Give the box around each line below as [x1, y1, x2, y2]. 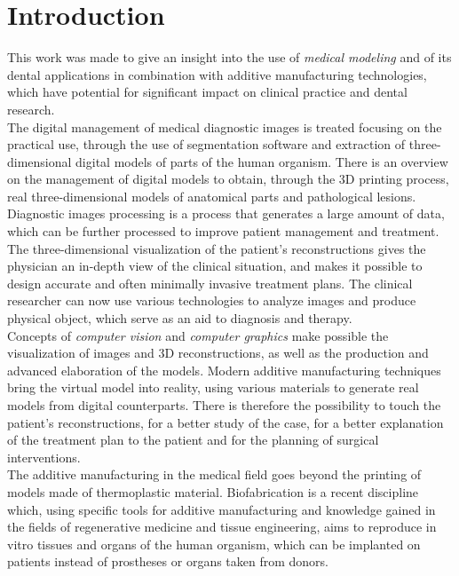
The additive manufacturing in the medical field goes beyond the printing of [7, 465, 422, 484]
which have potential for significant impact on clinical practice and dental [7, 83, 408, 101]
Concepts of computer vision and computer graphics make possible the [7, 326, 389, 344]
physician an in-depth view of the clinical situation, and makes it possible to [7, 256, 423, 275]
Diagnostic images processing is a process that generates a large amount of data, [7, 204, 445, 223]
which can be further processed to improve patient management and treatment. [7, 222, 439, 241]
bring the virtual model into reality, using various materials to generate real [7, 378, 419, 397]
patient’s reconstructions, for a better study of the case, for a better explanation [7, 413, 444, 431]
